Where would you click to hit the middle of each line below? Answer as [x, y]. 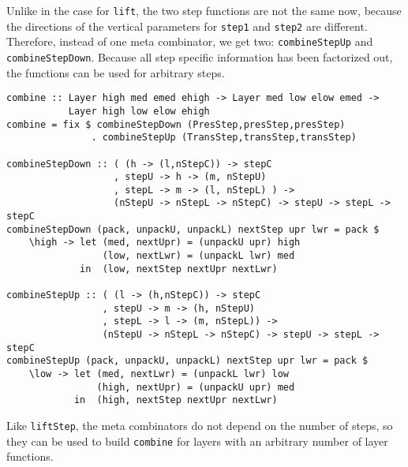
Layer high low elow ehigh [139, 111]
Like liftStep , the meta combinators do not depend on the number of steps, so [200, 425]
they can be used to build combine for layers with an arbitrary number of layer [197, 441]
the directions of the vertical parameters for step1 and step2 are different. [187, 26]
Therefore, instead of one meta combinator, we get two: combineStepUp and [190, 41]
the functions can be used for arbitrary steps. [116, 72]
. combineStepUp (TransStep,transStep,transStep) [224, 138]
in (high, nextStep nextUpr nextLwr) [176, 400]
